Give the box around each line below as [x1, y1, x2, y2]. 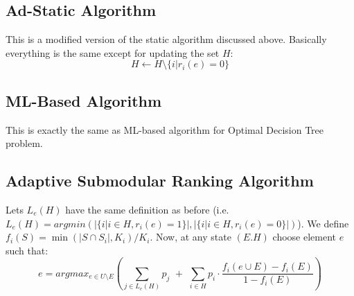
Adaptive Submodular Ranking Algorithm [6, 170, 314, 191]
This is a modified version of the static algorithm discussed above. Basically [6, 32, 327, 46]
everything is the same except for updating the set [6, 45, 220, 60]
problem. [6, 136, 43, 150]
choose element [272, 229, 337, 244]
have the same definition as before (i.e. [65, 202, 229, 216]
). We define [297, 216, 349, 230]
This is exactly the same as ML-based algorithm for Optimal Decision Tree [6, 122, 324, 137]
